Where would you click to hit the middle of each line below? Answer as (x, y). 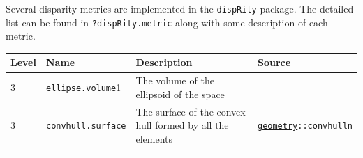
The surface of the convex (191, 111)
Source (274, 62)
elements (154, 138)
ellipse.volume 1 (83, 87)
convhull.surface (86, 126)
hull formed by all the (182, 125)
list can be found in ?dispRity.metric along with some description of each (167, 22)
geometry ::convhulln (305, 126)
